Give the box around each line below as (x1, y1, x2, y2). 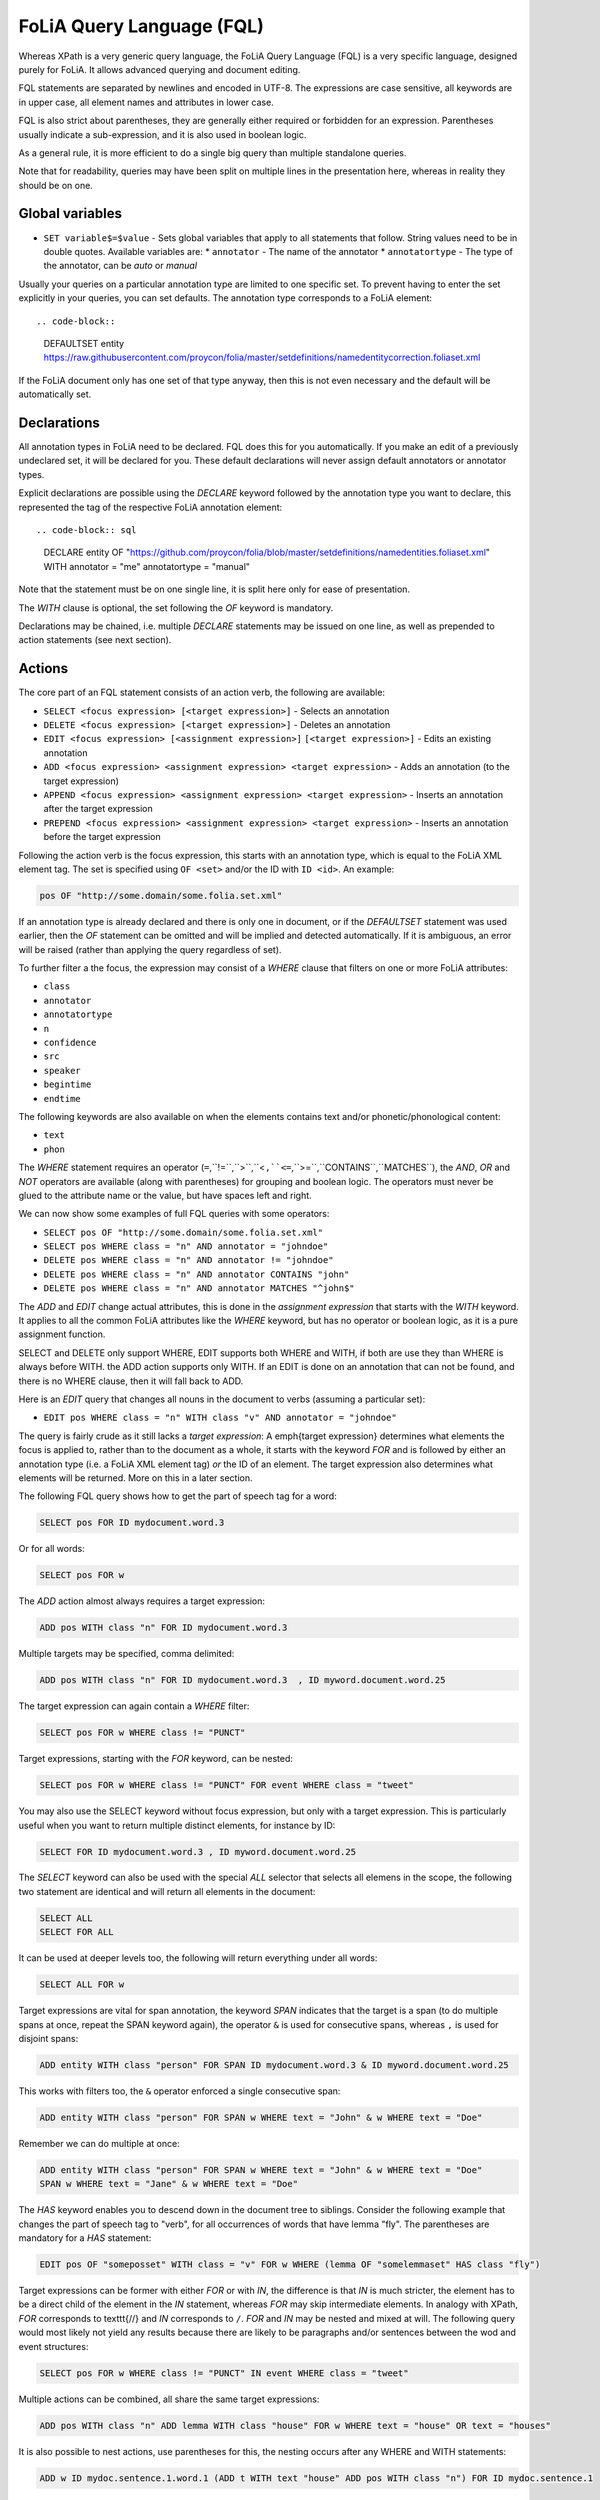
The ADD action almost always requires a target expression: (18, 1595, 265, 1607)
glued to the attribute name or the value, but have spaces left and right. (18, 1189, 312, 1201)
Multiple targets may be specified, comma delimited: (18, 1648, 235, 1660)
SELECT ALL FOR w (39, 1979, 125, 1990)
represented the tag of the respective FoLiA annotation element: (18, 501, 283, 513)
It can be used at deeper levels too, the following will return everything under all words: (18, 1952, 378, 1964)
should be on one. (18, 179, 94, 191)
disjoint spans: (18, 2032, 79, 2044)
